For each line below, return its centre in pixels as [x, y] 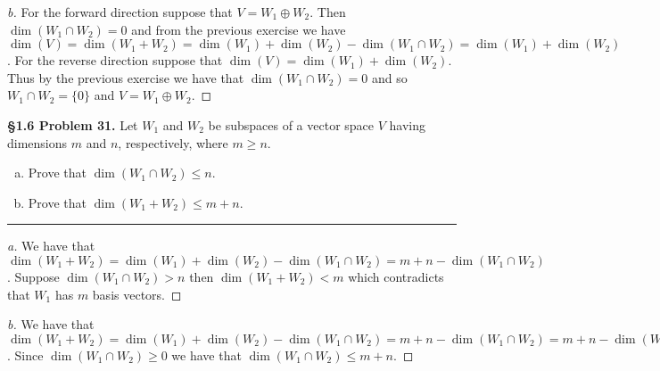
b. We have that [51, 324]
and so [390, 77]
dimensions [37, 142]
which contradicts [396, 276]
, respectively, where [173, 142]
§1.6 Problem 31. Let [73, 124]
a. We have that [51, 246]
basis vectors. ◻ [137, 294]
